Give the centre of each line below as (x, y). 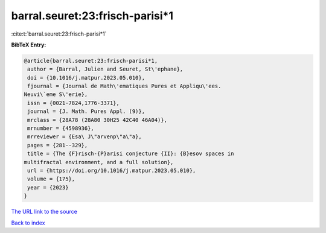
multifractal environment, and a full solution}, (99, 162)
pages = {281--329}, (58, 145)
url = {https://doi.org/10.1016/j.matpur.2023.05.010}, (112, 171)
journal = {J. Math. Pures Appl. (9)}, (86, 111)
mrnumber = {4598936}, (61, 129)
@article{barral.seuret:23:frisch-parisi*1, (91, 61)
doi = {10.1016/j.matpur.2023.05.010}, (86, 78)
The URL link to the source (44, 212)
